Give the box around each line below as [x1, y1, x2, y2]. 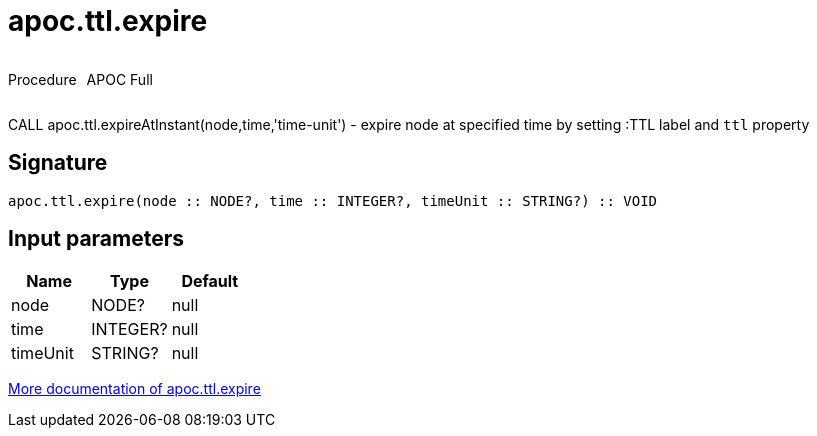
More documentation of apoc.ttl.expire [8, 380, 261, 398]
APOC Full [86, 70, 153, 88]
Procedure [8, 70, 77, 88]
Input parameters [8, 226, 185, 252]
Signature [8, 150, 108, 176]
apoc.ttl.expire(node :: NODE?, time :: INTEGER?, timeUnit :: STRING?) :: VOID [8, 192, 658, 209]
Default [181, 271, 239, 292]
